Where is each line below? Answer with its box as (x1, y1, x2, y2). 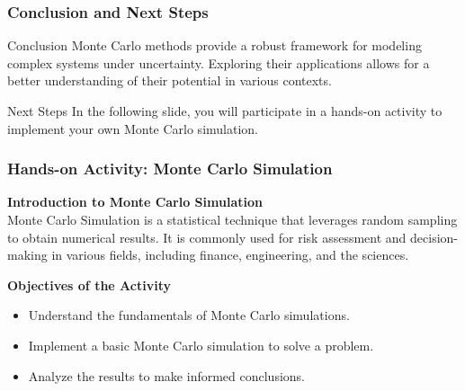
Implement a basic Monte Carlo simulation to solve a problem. (28, 335, 374, 354)
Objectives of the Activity (7, 275, 171, 294)
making (7, 245, 48, 264)
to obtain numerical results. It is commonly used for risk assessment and (7, 227, 407, 246)
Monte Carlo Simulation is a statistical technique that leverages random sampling (7, 210, 458, 228)
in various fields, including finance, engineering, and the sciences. (51, 245, 409, 264)
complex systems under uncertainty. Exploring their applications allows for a (7, 53, 430, 72)
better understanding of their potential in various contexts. (7, 71, 332, 90)
